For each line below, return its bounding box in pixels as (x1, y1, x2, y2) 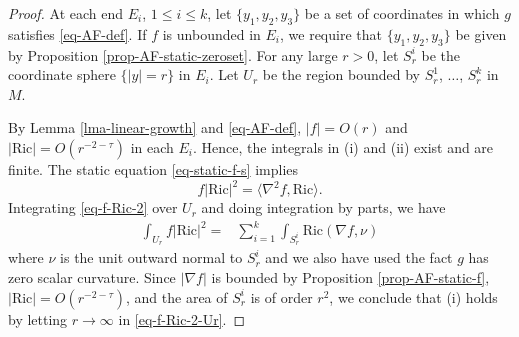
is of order (250, 286, 313, 307)
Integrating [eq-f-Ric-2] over (8, 197, 178, 218)
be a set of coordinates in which (304, 3, 500, 23)
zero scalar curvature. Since (8, 266, 176, 287)
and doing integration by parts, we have (201, 197, 446, 218)
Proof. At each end (8, 3, 124, 23)
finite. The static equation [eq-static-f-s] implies (8, 158, 299, 179)
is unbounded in (162, 23, 261, 44)
